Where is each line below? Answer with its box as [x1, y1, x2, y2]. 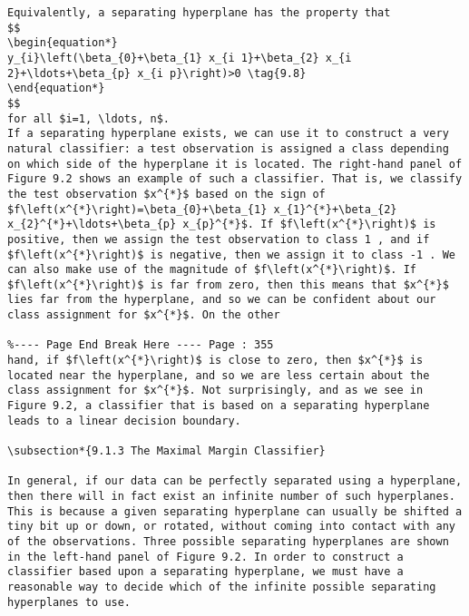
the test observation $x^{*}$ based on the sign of [7, 187, 326, 200]
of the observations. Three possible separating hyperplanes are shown [7, 534, 449, 548]
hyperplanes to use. [7, 595, 132, 609]
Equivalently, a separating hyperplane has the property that [7, 6, 391, 19]
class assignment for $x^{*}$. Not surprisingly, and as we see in [7, 384, 424, 397]
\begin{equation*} [7, 36, 118, 50]
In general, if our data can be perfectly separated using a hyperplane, [7, 474, 463, 488]
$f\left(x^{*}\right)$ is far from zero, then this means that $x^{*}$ [7, 278, 449, 291]
